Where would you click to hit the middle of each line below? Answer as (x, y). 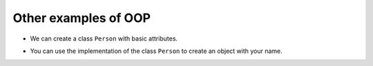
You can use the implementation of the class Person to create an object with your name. (156, 51)
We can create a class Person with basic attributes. (104, 38)
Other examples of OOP (82, 18)
